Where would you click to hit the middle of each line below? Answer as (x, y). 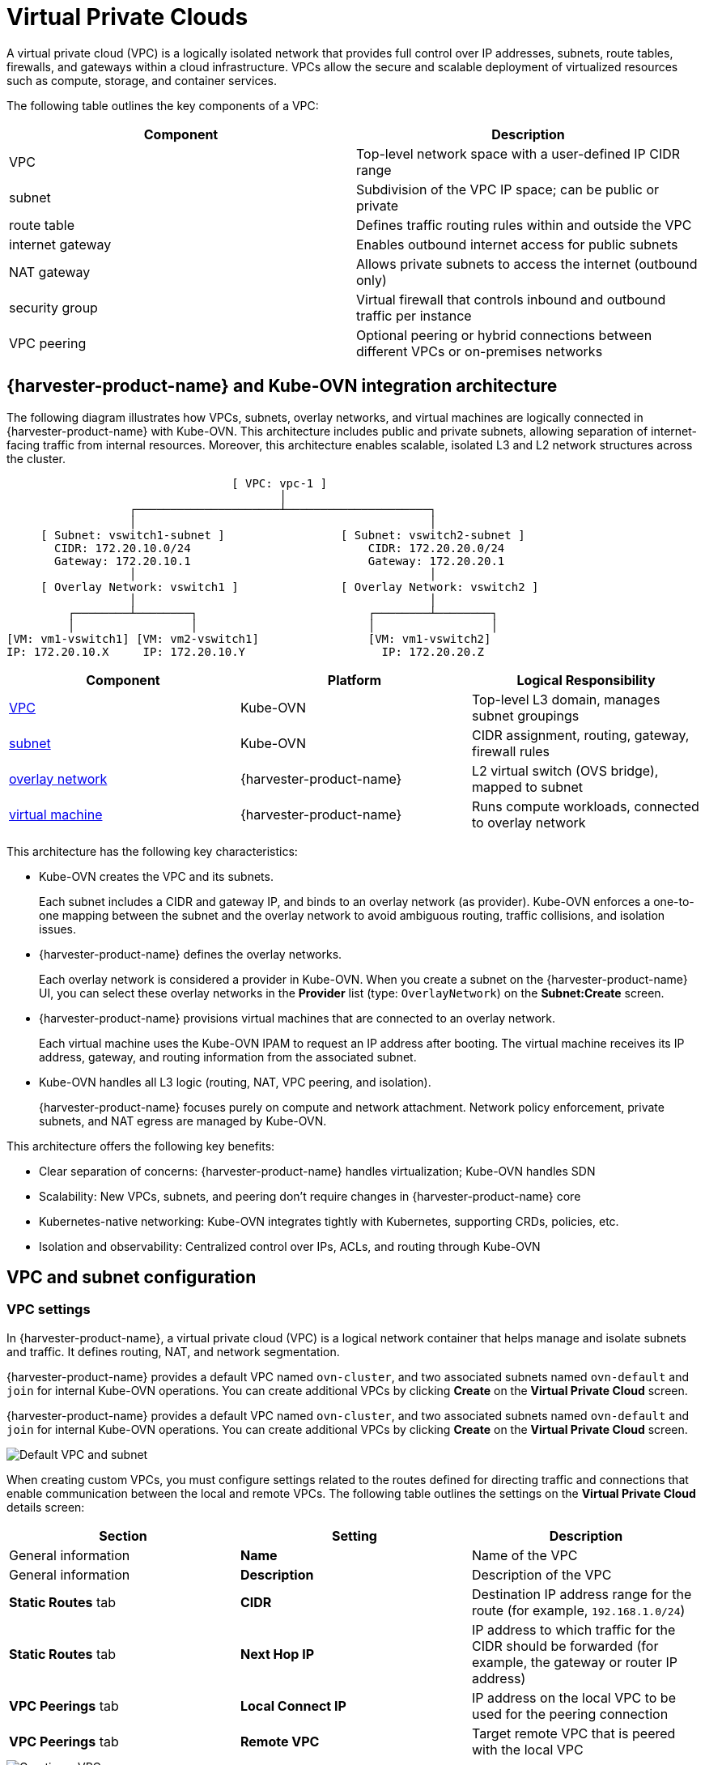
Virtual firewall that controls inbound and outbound (511, 299)
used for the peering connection (570, 1714)
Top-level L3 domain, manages (566, 699)
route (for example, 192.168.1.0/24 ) (578, 1610)
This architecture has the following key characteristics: (152, 851)
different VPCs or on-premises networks (480, 351)
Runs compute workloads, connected (585, 806)
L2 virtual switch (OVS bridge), (565, 770)
